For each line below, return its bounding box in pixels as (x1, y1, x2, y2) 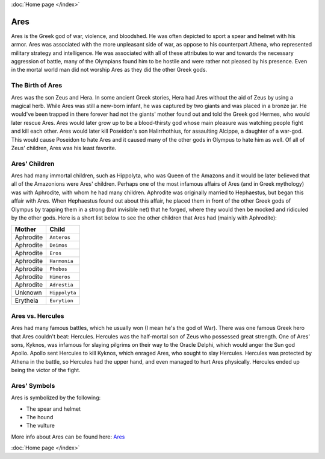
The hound (26, 414, 54, 421)
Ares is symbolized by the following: (11, 394, 101, 401)
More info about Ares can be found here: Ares (11, 433, 125, 440)
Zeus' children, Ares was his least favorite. (11, 144, 117, 151)
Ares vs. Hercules (11, 311, 64, 320)
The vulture (26, 422, 55, 429)
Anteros (49, 234, 70, 241)
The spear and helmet (26, 405, 81, 413)
